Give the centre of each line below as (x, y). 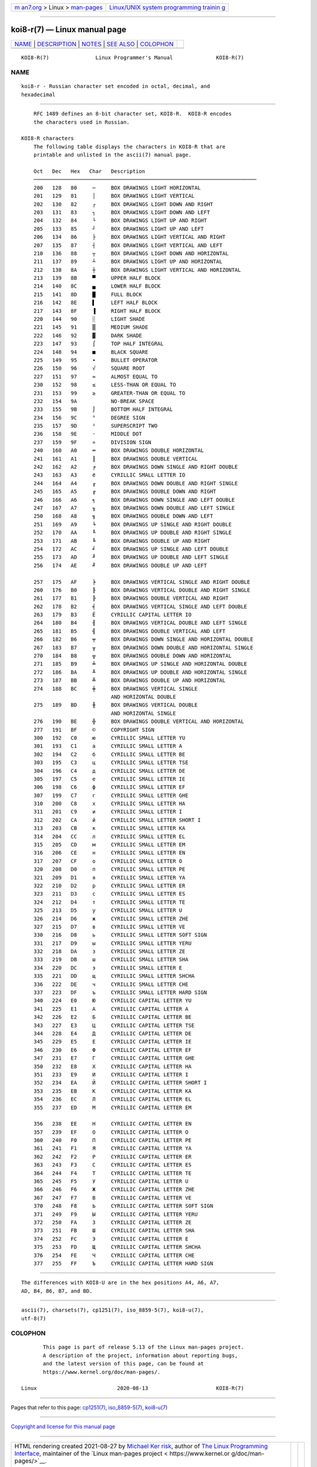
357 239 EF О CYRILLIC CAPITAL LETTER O (111, 1132)
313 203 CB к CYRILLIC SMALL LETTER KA (109, 828)
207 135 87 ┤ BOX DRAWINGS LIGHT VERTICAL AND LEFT (128, 245)
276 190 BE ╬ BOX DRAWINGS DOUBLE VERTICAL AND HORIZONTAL (139, 721)
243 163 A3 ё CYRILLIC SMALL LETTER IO (109, 475)
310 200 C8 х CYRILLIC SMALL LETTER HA (109, 804)
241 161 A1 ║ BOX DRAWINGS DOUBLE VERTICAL (115, 459)
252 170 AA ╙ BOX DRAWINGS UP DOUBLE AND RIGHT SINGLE (132, 533)
